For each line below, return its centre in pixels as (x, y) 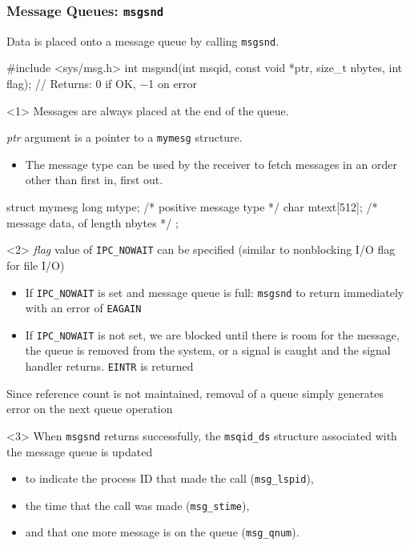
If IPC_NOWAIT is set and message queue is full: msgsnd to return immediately (215, 292)
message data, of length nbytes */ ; (92, 222)
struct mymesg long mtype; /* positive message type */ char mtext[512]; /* (192, 207)
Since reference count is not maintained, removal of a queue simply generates (195, 393)
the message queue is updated (80, 451)
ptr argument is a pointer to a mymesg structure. (125, 137)
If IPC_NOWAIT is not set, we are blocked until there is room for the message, (212, 334)
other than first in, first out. (94, 180)
